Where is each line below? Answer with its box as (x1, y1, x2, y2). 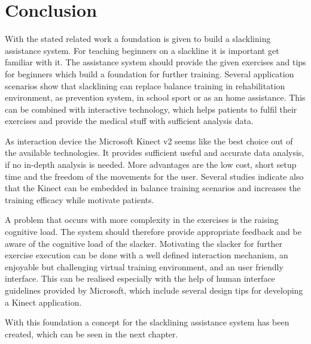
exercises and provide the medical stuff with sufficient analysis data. (5, 114, 254, 127)
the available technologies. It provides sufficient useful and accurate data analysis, (5, 146, 304, 159)
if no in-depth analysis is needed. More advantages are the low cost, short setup (5, 158, 297, 171)
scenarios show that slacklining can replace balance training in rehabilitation (5, 79, 285, 92)
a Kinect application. (5, 295, 82, 308)
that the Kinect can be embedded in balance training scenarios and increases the (5, 182, 301, 194)
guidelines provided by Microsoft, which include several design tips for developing (5, 284, 303, 296)
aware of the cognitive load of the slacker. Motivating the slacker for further (5, 237, 282, 249)
